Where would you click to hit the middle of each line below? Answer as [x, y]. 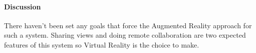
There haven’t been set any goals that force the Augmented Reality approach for [128, 25]
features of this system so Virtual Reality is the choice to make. [102, 44]
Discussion [23, 6]
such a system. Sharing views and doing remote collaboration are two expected [125, 35]
